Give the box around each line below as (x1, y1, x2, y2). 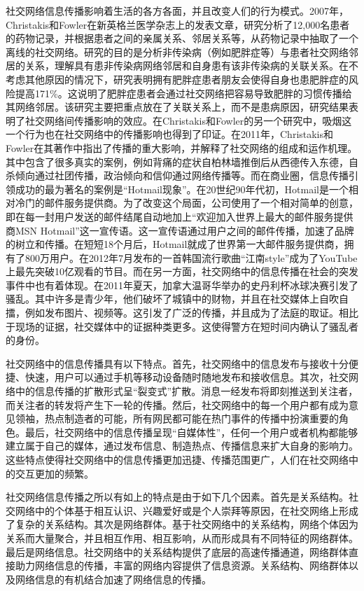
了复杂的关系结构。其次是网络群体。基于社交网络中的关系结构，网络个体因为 (6, 517, 358, 531)
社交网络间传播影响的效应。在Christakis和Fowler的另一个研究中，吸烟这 (24, 113, 352, 127)
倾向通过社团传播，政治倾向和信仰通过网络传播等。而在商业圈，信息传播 (15, 168, 349, 183)
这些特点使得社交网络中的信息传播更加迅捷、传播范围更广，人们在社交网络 (6, 452, 349, 466)
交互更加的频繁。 (15, 466, 94, 480)
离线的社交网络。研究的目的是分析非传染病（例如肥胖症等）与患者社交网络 (6, 44, 349, 59)
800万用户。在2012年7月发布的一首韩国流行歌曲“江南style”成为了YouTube (24, 250, 358, 265)
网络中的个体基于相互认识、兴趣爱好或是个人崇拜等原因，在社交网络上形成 (15, 503, 358, 517)
